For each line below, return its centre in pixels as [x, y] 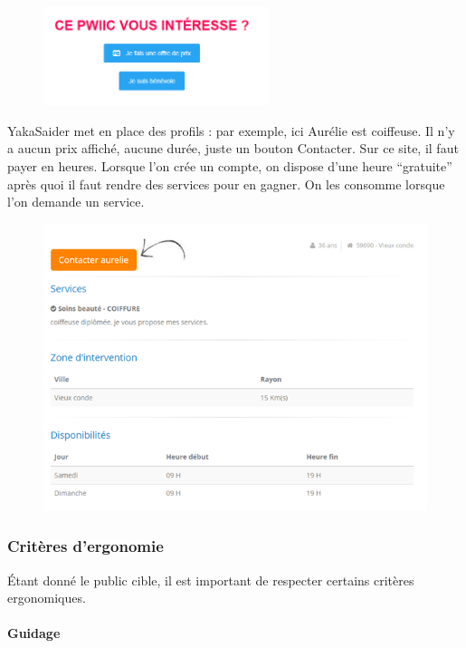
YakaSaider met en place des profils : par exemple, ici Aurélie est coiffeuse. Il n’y [231, 130]
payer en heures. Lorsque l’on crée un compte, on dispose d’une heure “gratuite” [230, 165]
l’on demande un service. [76, 202]
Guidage [34, 633]
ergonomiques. [47, 598]
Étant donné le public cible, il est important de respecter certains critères [211, 580]
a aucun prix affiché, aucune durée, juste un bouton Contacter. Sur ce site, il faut [233, 148]
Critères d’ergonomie [86, 546]
